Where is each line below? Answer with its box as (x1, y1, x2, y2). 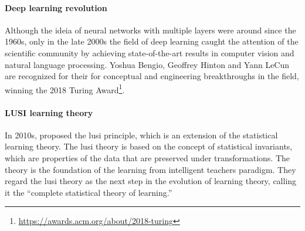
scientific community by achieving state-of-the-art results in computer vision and (5, 46, 294, 59)
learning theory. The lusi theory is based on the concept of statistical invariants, (5, 140, 293, 152)
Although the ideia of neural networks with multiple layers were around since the (5, 23, 296, 36)
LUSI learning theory (5, 106, 93, 118)
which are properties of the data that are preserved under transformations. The (5, 152, 290, 164)
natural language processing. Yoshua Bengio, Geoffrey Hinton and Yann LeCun (5, 58, 290, 70)
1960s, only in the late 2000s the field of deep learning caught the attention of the (5, 35, 299, 47)
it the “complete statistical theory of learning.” (5, 186, 172, 198)
